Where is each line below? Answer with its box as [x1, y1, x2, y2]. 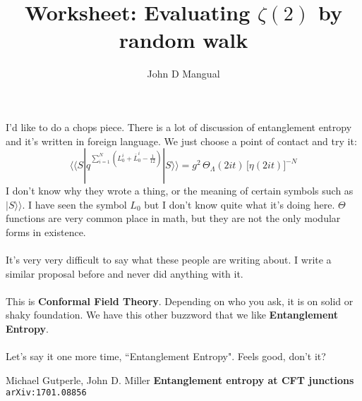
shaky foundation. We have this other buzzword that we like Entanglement [6, 307, 339, 322]
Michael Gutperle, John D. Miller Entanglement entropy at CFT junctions [6, 372, 354, 387]
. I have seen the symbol [22, 197, 127, 211]
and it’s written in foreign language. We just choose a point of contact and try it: [6, 133, 357, 148]
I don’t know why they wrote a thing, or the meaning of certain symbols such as [6, 183, 354, 198]
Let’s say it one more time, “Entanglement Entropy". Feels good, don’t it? [6, 349, 326, 364]
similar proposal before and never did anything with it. [6, 266, 243, 280]
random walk [119, 25, 248, 54]
